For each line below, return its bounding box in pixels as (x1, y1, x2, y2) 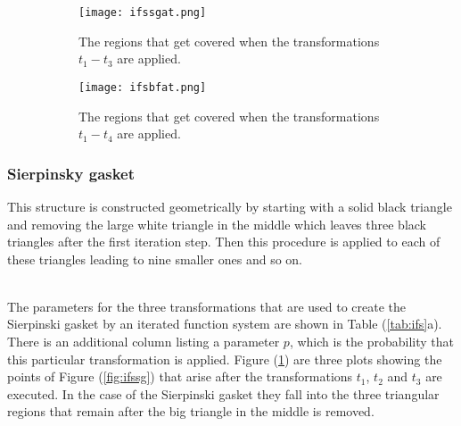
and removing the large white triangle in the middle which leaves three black (7, 214, 426, 233)
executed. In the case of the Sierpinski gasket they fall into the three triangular (7, 384, 440, 403)
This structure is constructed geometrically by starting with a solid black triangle (7, 196, 452, 215)
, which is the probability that (289, 332, 454, 351)
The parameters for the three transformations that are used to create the (7, 297, 407, 315)
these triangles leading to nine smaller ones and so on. (7, 249, 303, 268)
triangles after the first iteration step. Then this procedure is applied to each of (7, 232, 440, 251)
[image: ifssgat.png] (78, 6, 207, 19)
